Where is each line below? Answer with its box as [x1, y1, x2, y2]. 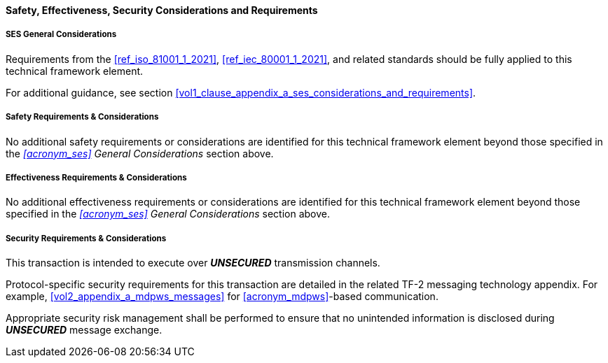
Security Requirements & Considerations [6, 233, 167, 243]
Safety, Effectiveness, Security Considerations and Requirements [6, 4, 318, 16]
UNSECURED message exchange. [6, 324, 163, 336]
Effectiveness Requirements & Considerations [6, 172, 187, 183]
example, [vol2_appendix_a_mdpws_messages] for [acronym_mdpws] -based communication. [6, 290, 438, 303]
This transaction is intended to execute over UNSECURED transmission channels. [6, 257, 380, 269]
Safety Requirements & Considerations [6, 112, 159, 122]
